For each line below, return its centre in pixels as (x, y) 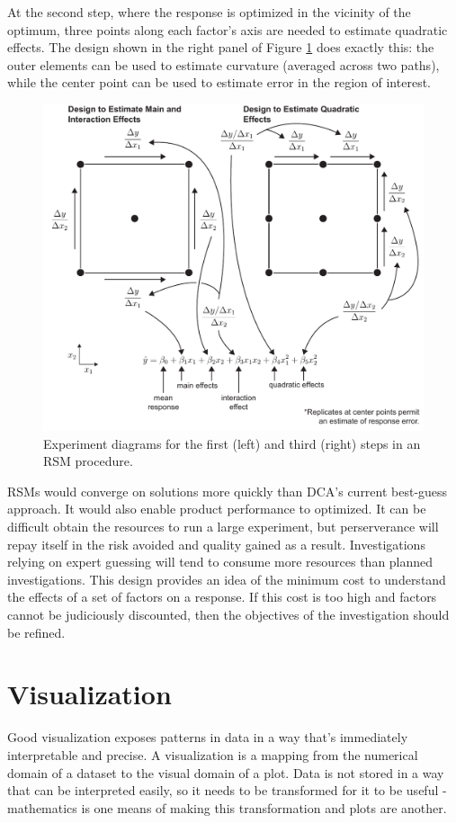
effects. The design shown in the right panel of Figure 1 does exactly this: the (221, 47)
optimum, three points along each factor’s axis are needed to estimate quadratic (228, 29)
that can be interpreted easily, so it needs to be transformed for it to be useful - (227, 790)
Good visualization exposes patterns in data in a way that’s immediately (208, 737)
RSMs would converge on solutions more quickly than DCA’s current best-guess (228, 491)
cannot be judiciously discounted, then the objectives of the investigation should (228, 615)
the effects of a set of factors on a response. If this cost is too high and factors (222, 597)
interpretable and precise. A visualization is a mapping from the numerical (213, 754)
